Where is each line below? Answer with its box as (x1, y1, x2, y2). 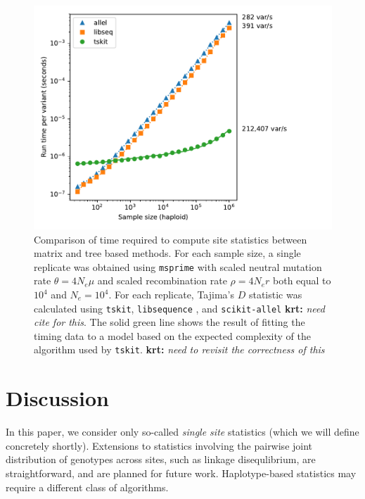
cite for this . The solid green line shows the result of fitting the (34, 315, 305, 329)
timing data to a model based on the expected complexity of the (34, 328, 312, 343)
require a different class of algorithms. (6, 479, 169, 494)
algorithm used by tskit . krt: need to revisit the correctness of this (34, 342, 325, 357)
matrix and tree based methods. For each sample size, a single (34, 246, 301, 260)
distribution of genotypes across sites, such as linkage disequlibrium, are (6, 452, 316, 467)
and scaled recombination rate (97, 273, 227, 288)
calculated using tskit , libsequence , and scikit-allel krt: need (34, 301, 325, 315)
